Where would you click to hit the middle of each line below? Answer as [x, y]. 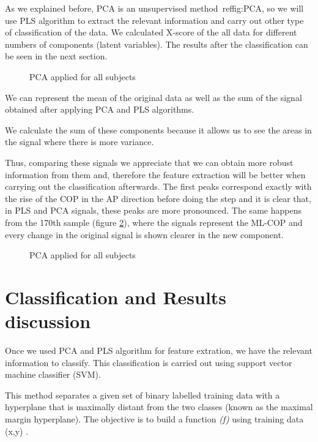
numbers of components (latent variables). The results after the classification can [157, 44]
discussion [48, 321]
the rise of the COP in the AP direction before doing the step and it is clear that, [158, 198]
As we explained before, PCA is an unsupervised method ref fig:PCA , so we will [154, 8]
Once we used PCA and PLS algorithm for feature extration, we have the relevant [159, 350]
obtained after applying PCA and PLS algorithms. [100, 109]
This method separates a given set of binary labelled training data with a [142, 395]
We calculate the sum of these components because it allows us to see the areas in [158, 129]
